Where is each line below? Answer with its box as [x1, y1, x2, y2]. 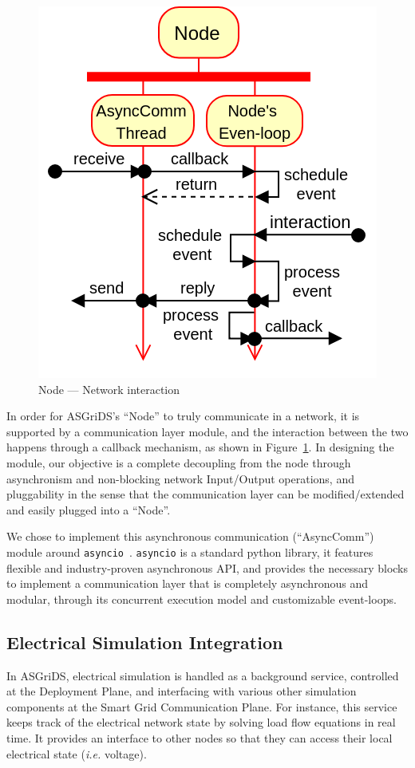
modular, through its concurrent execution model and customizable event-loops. [6, 590, 397, 607]
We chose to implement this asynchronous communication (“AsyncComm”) [6, 528, 374, 545]
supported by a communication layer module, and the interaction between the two [6, 423, 409, 439]
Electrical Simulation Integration [6, 629, 283, 654]
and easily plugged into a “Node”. [6, 501, 171, 518]
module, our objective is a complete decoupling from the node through [6, 454, 351, 471]
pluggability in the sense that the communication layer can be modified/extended [6, 486, 405, 502]
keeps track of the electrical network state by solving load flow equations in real [6, 714, 396, 731]
